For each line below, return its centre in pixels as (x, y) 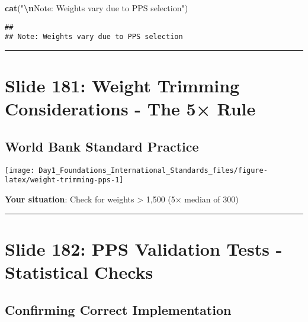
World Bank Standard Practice (102, 146)
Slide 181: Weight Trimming (122, 86)
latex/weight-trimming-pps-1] (64, 180)
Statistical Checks (79, 271)
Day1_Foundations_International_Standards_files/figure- (153, 170)
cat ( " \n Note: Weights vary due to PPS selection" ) (97, 8)
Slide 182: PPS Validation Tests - (144, 248)
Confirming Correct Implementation (118, 309)
